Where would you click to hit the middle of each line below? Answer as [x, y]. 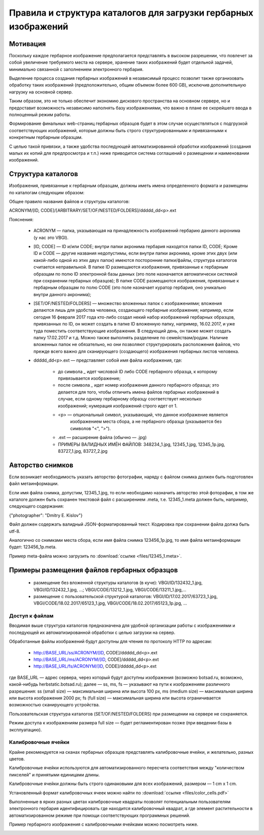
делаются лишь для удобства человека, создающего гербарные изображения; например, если [133, 310]
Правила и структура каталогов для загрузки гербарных [131, 13]
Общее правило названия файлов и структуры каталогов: [69, 202]
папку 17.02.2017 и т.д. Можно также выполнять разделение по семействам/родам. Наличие [131, 338]
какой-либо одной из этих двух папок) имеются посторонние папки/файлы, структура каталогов [135, 260]
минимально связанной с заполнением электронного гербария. [76, 69]
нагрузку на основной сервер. [41, 92]
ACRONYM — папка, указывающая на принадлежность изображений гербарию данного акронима [137, 231]
